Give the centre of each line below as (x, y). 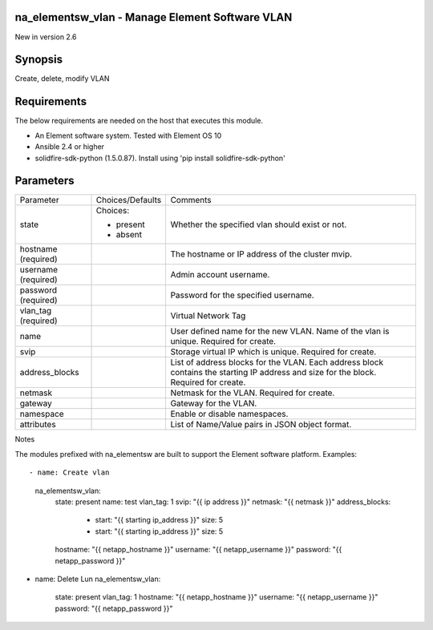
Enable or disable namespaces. (229, 414)
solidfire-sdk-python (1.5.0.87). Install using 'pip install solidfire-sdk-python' (160, 158)
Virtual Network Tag (208, 316)
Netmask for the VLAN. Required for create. (253, 393)
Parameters (45, 181)
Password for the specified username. (242, 295)
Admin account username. (220, 275)
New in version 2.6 (46, 37)
